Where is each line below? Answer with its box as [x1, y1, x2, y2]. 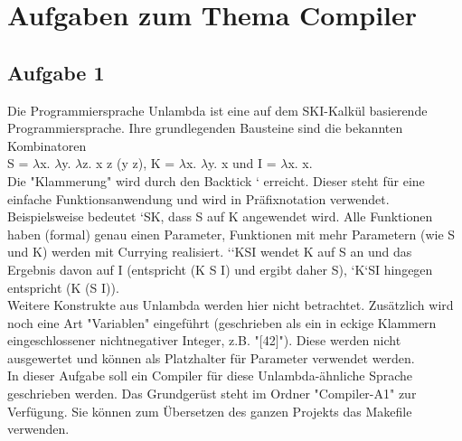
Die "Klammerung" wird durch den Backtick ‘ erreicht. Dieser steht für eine [7, 171, 425, 190]
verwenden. [7, 419, 70, 438]
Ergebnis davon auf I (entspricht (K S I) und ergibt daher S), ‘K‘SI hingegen [7, 259, 433, 278]
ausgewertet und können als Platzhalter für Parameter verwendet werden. [7, 348, 415, 367]
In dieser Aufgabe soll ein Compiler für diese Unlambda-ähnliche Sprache [7, 366, 413, 385]
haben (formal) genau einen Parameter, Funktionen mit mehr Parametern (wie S [7, 224, 456, 243]
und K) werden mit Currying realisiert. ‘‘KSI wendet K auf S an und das [7, 242, 412, 261]
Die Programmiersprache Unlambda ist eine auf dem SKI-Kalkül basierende [7, 100, 428, 119]
